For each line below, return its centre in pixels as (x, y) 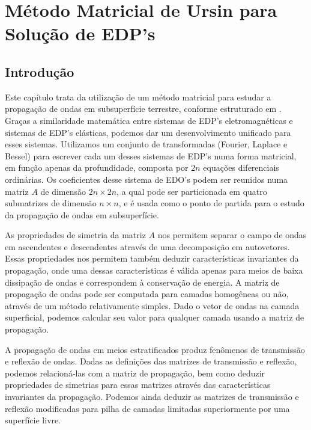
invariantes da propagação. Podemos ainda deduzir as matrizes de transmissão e (152, 397)
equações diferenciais (241, 167)
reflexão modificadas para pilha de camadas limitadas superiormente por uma (147, 408)
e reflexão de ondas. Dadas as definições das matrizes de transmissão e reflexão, (151, 361)
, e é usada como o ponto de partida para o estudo (211, 203)
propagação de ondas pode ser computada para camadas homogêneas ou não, (147, 294)
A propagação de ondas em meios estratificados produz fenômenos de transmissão (155, 349)
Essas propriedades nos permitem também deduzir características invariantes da (152, 258)
